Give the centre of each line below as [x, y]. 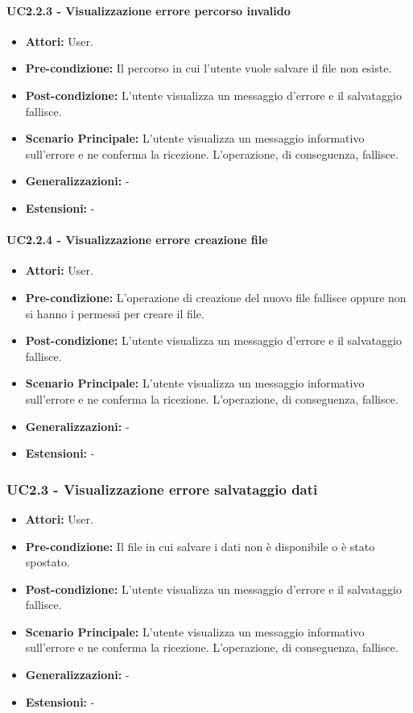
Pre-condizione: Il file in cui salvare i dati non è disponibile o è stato [200, 546]
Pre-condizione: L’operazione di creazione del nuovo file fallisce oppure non [216, 297]
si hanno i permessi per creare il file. [115, 313]
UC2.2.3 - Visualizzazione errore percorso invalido [149, 10]
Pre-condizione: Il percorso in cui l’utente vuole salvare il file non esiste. [209, 68]
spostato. [47, 562]
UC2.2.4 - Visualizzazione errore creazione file [137, 240]
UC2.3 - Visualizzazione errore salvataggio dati [162, 489]
